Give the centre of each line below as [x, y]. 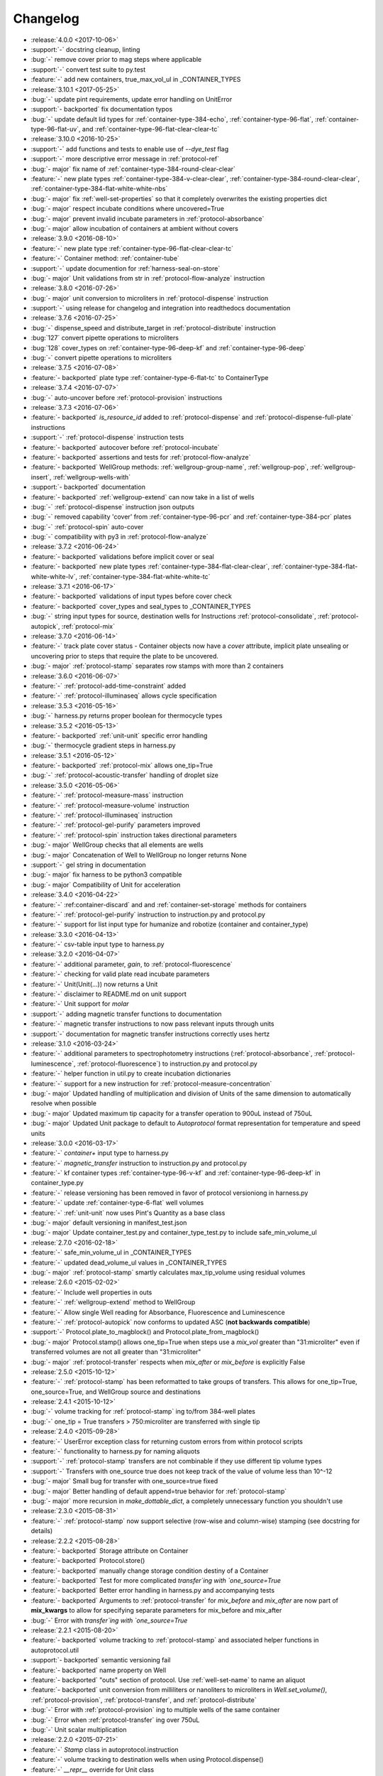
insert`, [41, 477]
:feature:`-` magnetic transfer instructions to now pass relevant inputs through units [152, 1024]
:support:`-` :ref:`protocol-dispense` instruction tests [107, 438]
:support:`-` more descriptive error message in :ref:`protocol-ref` [125, 159]
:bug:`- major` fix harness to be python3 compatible [106, 875]
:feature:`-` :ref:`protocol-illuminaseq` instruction [102, 815]
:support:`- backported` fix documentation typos [102, 109]
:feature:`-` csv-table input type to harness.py [98, 944]
